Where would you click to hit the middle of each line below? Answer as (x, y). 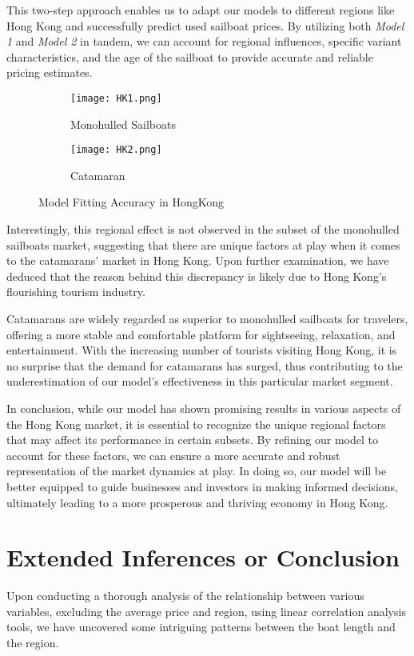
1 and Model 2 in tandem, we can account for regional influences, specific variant (204, 41)
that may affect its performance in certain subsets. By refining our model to (193, 440)
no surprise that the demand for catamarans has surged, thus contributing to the (205, 365)
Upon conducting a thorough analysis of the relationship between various (185, 596)
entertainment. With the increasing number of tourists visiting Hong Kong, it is (202, 350)
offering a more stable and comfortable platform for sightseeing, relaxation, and (201, 334)
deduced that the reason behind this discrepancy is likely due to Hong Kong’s (197, 276)
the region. (33, 643)
